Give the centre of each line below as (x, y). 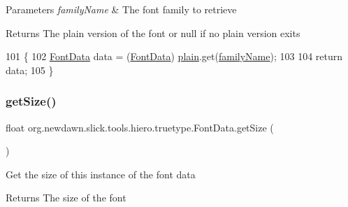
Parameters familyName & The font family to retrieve (121, 9)
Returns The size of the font (66, 198)
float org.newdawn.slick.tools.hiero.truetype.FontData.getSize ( (140, 127)
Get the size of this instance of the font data (101, 174)
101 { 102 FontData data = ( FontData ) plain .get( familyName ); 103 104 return (174, 56)
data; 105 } (30, 70)
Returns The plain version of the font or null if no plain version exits (153, 33)
